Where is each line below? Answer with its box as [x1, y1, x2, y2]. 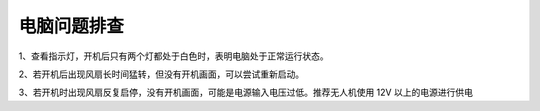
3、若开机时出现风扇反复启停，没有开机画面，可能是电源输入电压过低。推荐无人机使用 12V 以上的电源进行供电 [18, 86, 474, 99]
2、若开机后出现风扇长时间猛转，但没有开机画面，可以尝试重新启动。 [18, 68, 305, 80]
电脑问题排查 [18, 15, 125, 37]
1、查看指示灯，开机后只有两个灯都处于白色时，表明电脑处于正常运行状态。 [18, 50, 329, 62]
